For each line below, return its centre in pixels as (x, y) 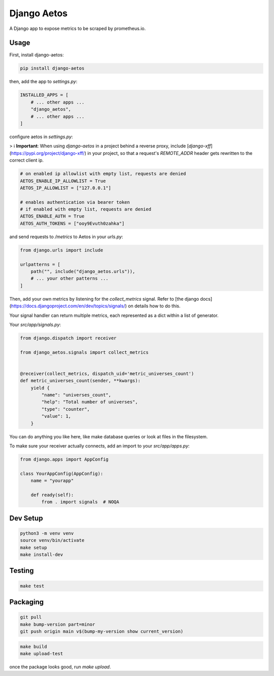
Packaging (27, 602)
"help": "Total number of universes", (90, 402)
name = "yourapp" (52, 481)
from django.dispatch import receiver (68, 338)
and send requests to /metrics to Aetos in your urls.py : (66, 237)
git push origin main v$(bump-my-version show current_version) (102, 632)
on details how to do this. (154, 306)
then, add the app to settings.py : (43, 82)
